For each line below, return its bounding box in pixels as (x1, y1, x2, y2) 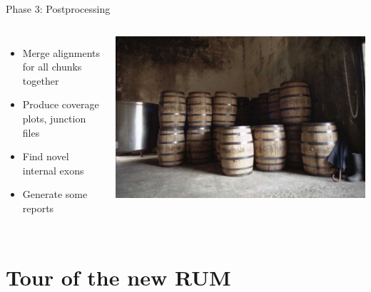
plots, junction (22, 110, 86, 125)
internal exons (22, 162, 84, 177)
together (22, 73, 59, 88)
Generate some (22, 187, 88, 202)
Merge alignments (22, 45, 101, 60)
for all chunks (22, 59, 82, 74)
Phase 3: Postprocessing (6, 1, 111, 16)
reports (22, 200, 54, 215)
